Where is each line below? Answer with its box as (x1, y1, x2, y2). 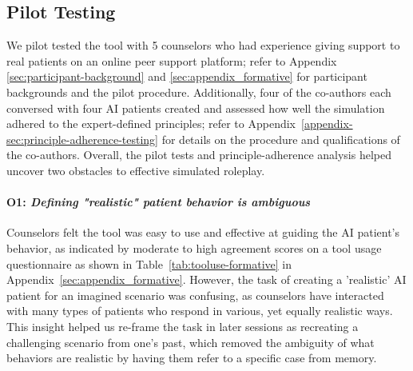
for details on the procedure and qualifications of (161, 130, 400, 147)
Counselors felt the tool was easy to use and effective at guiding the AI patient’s (6, 224, 400, 241)
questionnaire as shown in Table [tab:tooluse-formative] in (6, 255, 292, 272)
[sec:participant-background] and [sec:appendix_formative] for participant (6, 68, 367, 85)
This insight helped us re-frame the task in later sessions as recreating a (6, 317, 359, 334)
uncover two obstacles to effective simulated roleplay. (6, 162, 265, 178)
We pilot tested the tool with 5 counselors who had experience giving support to (6, 37, 400, 54)
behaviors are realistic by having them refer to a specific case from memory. (6, 349, 377, 366)
